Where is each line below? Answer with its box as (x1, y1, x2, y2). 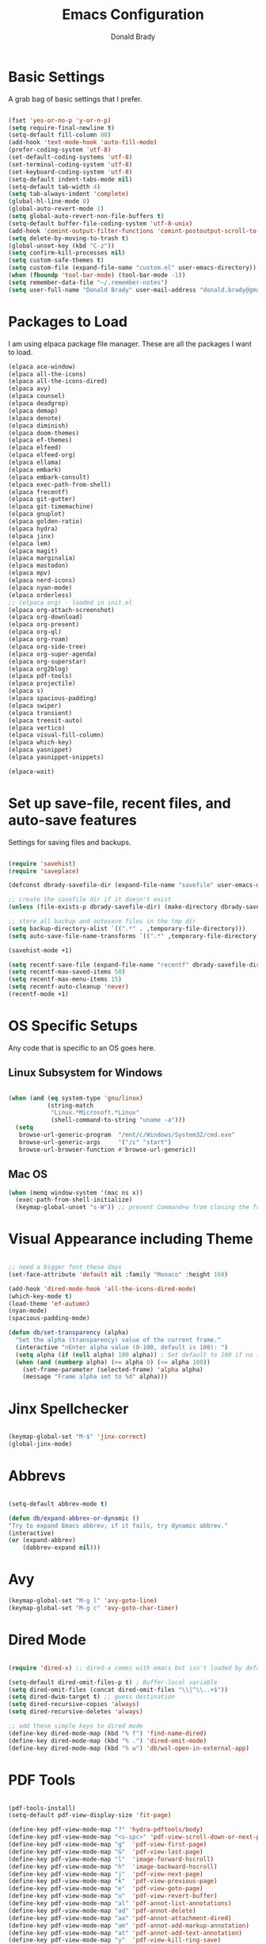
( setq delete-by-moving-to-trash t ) (8, 234, 129, 243)
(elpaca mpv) (8, 569, 51, 577)
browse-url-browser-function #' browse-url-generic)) (18, 1146, 196, 1154)
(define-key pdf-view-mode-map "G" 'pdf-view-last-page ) (8, 1847, 203, 1856)
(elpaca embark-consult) (8, 473, 90, 481)
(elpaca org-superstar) (8, 657, 87, 665)
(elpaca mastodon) (8, 561, 69, 570)
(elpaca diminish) (8, 422, 69, 430)
